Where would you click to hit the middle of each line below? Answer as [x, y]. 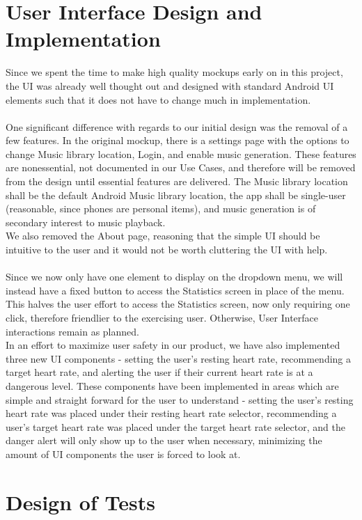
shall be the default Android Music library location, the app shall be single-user [176, 195]
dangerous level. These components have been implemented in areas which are [172, 385]
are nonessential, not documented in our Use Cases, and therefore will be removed [181, 167]
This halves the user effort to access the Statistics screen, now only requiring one [178, 304]
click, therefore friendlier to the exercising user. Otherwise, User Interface [162, 317]
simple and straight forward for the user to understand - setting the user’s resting [180, 399]
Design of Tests [80, 502]
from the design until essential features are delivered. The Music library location [177, 181]
